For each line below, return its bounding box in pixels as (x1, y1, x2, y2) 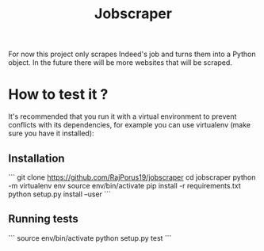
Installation (8, 151, 65, 165)
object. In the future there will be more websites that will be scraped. (8, 58, 232, 67)
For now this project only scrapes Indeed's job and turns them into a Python (8, 49, 256, 59)
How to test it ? (8, 86, 109, 104)
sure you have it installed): (8, 128, 94, 139)
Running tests (8, 212, 79, 226)
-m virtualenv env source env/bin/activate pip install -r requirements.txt (8, 181, 242, 190)
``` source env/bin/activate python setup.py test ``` (8, 233, 172, 242)
